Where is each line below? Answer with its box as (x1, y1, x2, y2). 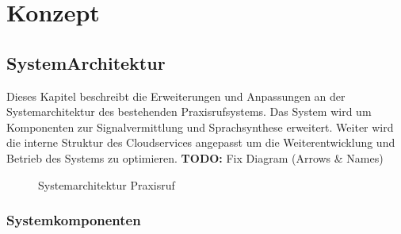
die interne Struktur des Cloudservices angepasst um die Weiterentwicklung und (6, 134, 395, 151)
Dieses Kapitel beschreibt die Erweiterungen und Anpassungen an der (6, 87, 346, 104)
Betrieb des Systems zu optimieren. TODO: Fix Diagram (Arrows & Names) (6, 149, 384, 166)
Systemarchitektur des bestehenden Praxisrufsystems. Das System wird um (6, 103, 372, 120)
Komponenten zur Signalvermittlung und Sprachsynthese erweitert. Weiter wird (6, 118, 394, 135)
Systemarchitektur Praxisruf (38, 176, 175, 193)
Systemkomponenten (6, 210, 141, 230)
